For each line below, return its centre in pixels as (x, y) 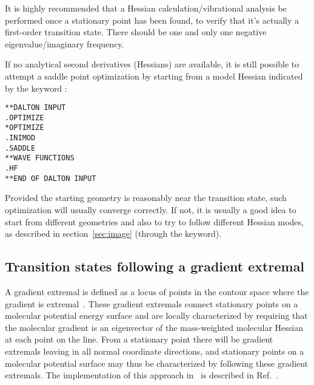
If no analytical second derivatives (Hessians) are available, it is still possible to (152, 64)
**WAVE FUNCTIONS (40, 158)
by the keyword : (36, 88)
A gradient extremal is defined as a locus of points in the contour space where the (157, 291)
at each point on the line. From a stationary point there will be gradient (139, 339)
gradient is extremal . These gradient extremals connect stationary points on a (152, 303)
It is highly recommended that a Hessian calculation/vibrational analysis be (146, 8)
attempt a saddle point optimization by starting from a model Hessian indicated (154, 76)
